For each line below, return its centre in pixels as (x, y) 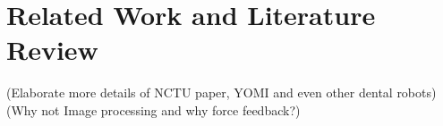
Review (52, 50)
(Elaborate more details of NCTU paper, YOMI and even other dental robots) (221, 92)
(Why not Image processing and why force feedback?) (153, 109)
